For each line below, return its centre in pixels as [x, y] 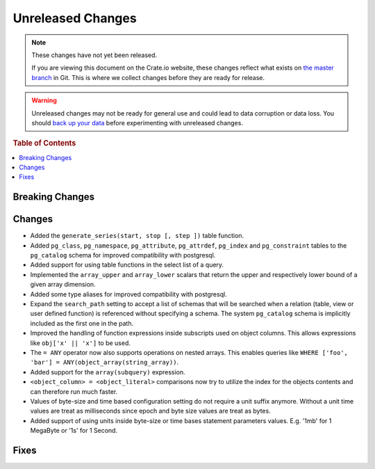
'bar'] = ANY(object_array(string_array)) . [105, 363]
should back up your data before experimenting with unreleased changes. [137, 122]
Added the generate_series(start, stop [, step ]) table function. [137, 236]
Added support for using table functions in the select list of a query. [127, 265]
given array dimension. [63, 285]
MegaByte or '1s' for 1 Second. [74, 431]
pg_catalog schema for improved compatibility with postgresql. [123, 255]
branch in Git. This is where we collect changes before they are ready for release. [148, 77]
